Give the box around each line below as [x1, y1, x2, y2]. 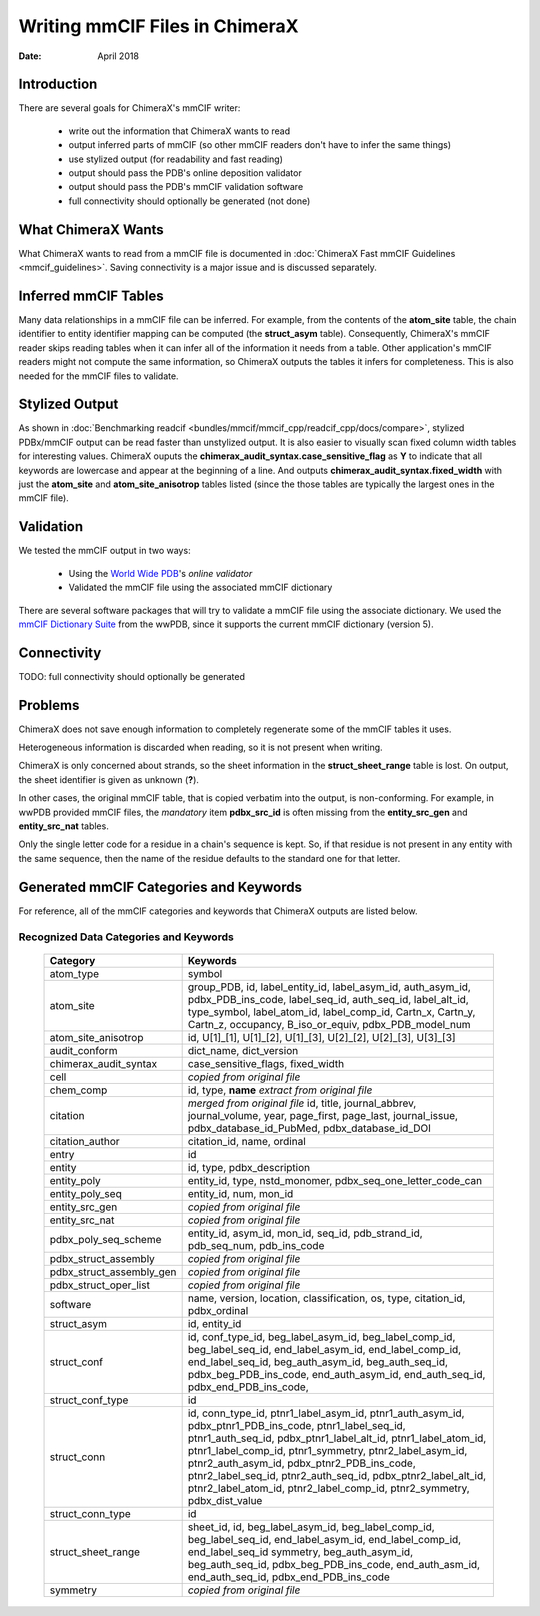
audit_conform [49, 1043, 118, 1057]
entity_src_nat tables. [18, 820, 109, 832]
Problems [18, 696, 80, 714]
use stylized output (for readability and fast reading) [68, 153, 284, 165]
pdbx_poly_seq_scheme [49, 1232, 162, 1246]
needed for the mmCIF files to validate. [18, 370, 179, 382]
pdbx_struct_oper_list [49, 1278, 150, 1292]
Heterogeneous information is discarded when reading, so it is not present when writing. [18, 741, 384, 754]
